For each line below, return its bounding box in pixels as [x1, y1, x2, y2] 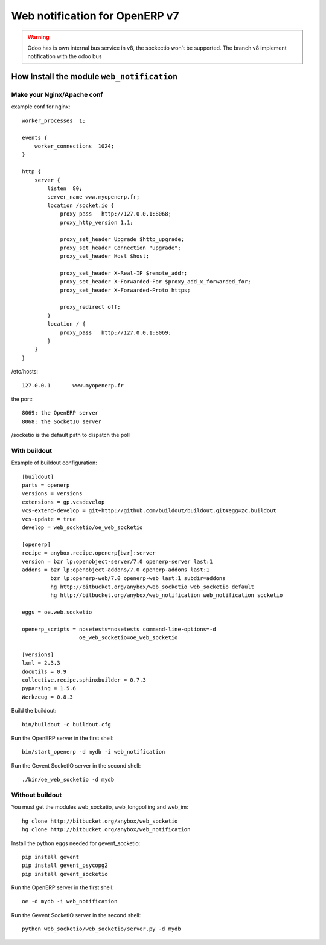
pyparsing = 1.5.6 [22, 685, 77, 692]
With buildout [11, 446, 53, 455]
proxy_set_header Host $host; [60, 253, 150, 260]
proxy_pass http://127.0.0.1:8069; [60, 329, 172, 336]
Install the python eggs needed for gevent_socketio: [11, 839, 141, 847]
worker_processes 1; [22, 117, 86, 124]
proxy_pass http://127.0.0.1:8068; [60, 211, 172, 217]
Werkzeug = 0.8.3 [22, 693, 73, 700]
